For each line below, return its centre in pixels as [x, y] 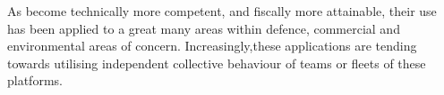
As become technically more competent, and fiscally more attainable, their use [222, 11]
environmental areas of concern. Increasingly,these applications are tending [212, 46]
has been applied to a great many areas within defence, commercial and [204, 28]
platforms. [35, 80]
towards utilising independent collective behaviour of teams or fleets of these [217, 63]
